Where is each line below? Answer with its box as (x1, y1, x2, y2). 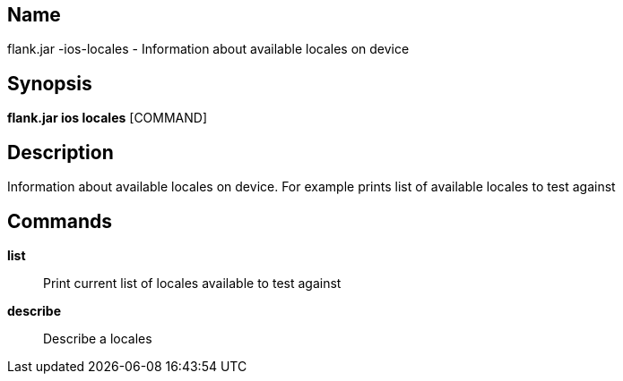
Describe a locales (43, 330, 152, 346)
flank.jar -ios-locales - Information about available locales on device (7, 41, 410, 57)
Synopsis (7, 72, 92, 95)
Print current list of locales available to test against (43, 275, 342, 291)
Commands (7, 209, 113, 233)
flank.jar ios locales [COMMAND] (7, 110, 208, 126)
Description (7, 140, 114, 164)
